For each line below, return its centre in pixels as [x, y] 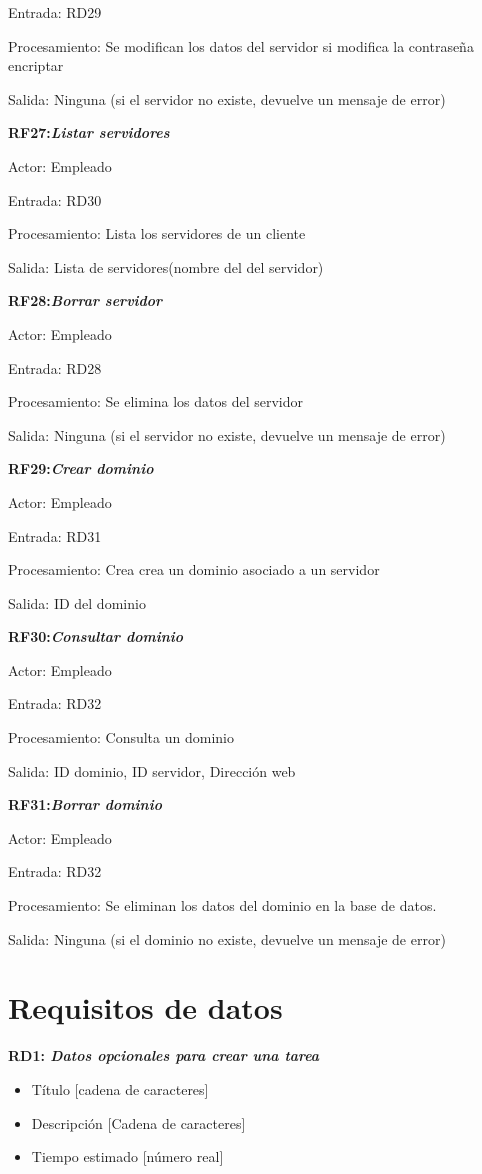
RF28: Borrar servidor [85, 300]
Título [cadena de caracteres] [120, 1088]
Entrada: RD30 [55, 199]
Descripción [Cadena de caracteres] [138, 1122]
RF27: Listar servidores [89, 132]
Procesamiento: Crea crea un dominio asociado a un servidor [194, 569]
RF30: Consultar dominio [96, 636]
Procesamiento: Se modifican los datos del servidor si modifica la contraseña [241, 45]
